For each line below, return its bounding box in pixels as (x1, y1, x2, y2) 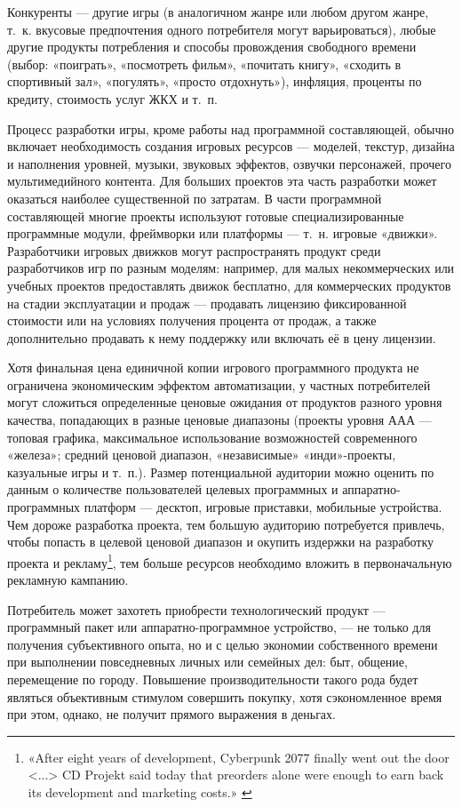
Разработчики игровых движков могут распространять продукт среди (7, 241, 381, 260)
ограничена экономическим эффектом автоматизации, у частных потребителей (7, 375, 431, 394)
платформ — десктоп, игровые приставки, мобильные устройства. (84, 498, 442, 516)
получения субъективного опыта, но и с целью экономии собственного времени (7, 635, 438, 653)
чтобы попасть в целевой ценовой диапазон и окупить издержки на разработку (7, 532, 434, 551)
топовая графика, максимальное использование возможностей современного (7, 427, 418, 446)
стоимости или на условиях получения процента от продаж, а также (7, 311, 377, 330)
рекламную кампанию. (7, 571, 129, 589)
